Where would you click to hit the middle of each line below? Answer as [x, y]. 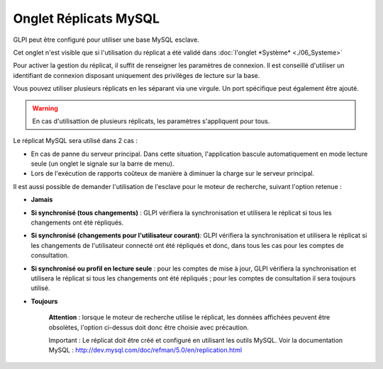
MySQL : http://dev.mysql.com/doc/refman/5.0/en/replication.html [145, 350]
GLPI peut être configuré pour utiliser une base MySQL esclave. [106, 40]
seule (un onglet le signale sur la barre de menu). [102, 164]
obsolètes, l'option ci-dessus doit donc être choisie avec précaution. [149, 327]
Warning [45, 108]
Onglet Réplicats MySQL [86, 18]
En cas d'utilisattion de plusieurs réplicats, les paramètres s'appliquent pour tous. [151, 121]
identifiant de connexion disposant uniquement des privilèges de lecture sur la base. [137, 75]
